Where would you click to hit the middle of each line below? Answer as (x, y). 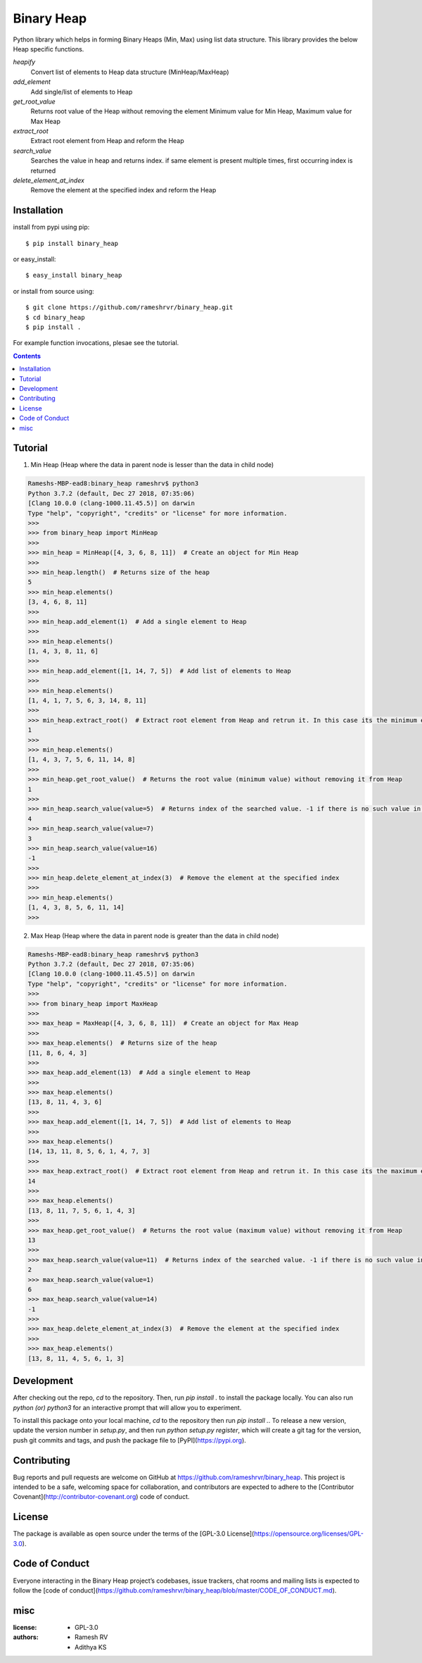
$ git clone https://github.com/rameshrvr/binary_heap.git (129, 307)
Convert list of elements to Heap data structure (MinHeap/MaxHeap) (130, 72)
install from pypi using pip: (51, 227)
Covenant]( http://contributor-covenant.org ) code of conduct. (101, 1497)
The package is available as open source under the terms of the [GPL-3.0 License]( (134, 1534)
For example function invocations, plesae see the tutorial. (96, 343)
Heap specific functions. (49, 49)
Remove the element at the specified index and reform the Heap (123, 190)
